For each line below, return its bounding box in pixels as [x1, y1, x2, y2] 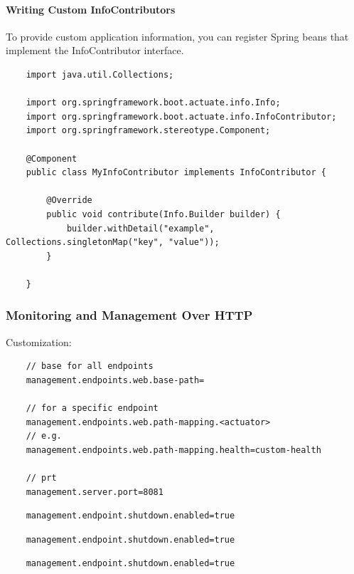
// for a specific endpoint [26, 403, 159, 414]
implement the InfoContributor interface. [6, 43, 184, 58]
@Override [46, 195, 92, 206]
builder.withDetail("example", [66, 223, 215, 234]
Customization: [6, 334, 72, 349]
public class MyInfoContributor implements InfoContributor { [26, 167, 327, 178]
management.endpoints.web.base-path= [26, 375, 205, 385]
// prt [26, 473, 57, 484]
